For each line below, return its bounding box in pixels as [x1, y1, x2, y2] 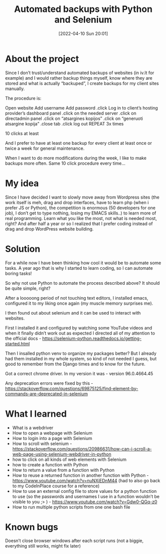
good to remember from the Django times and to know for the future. [5, 361, 146, 367]
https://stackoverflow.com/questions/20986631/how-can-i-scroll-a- [12, 445, 152, 451]
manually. [5, 86, 25, 92]
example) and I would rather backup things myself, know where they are [5, 75, 153, 81]
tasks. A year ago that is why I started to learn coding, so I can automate [5, 265, 153, 271]
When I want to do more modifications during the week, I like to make [5, 155, 147, 161]
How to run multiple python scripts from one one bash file [12, 504, 130, 510]
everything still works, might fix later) [5, 543, 81, 549]
